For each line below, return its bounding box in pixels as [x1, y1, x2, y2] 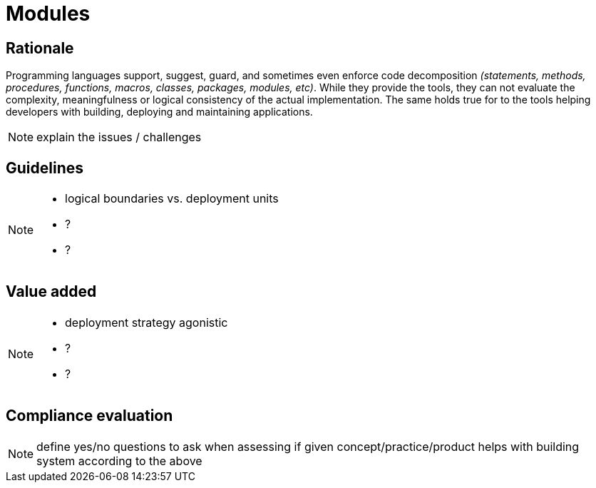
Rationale [6, 39, 74, 57]
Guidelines [6, 158, 83, 177]
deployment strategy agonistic [65, 315, 228, 330]
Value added [6, 283, 97, 301]
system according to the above [36, 453, 202, 468]
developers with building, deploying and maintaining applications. [6, 106, 313, 118]
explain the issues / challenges [36, 130, 202, 145]
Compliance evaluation [6, 407, 173, 425]
